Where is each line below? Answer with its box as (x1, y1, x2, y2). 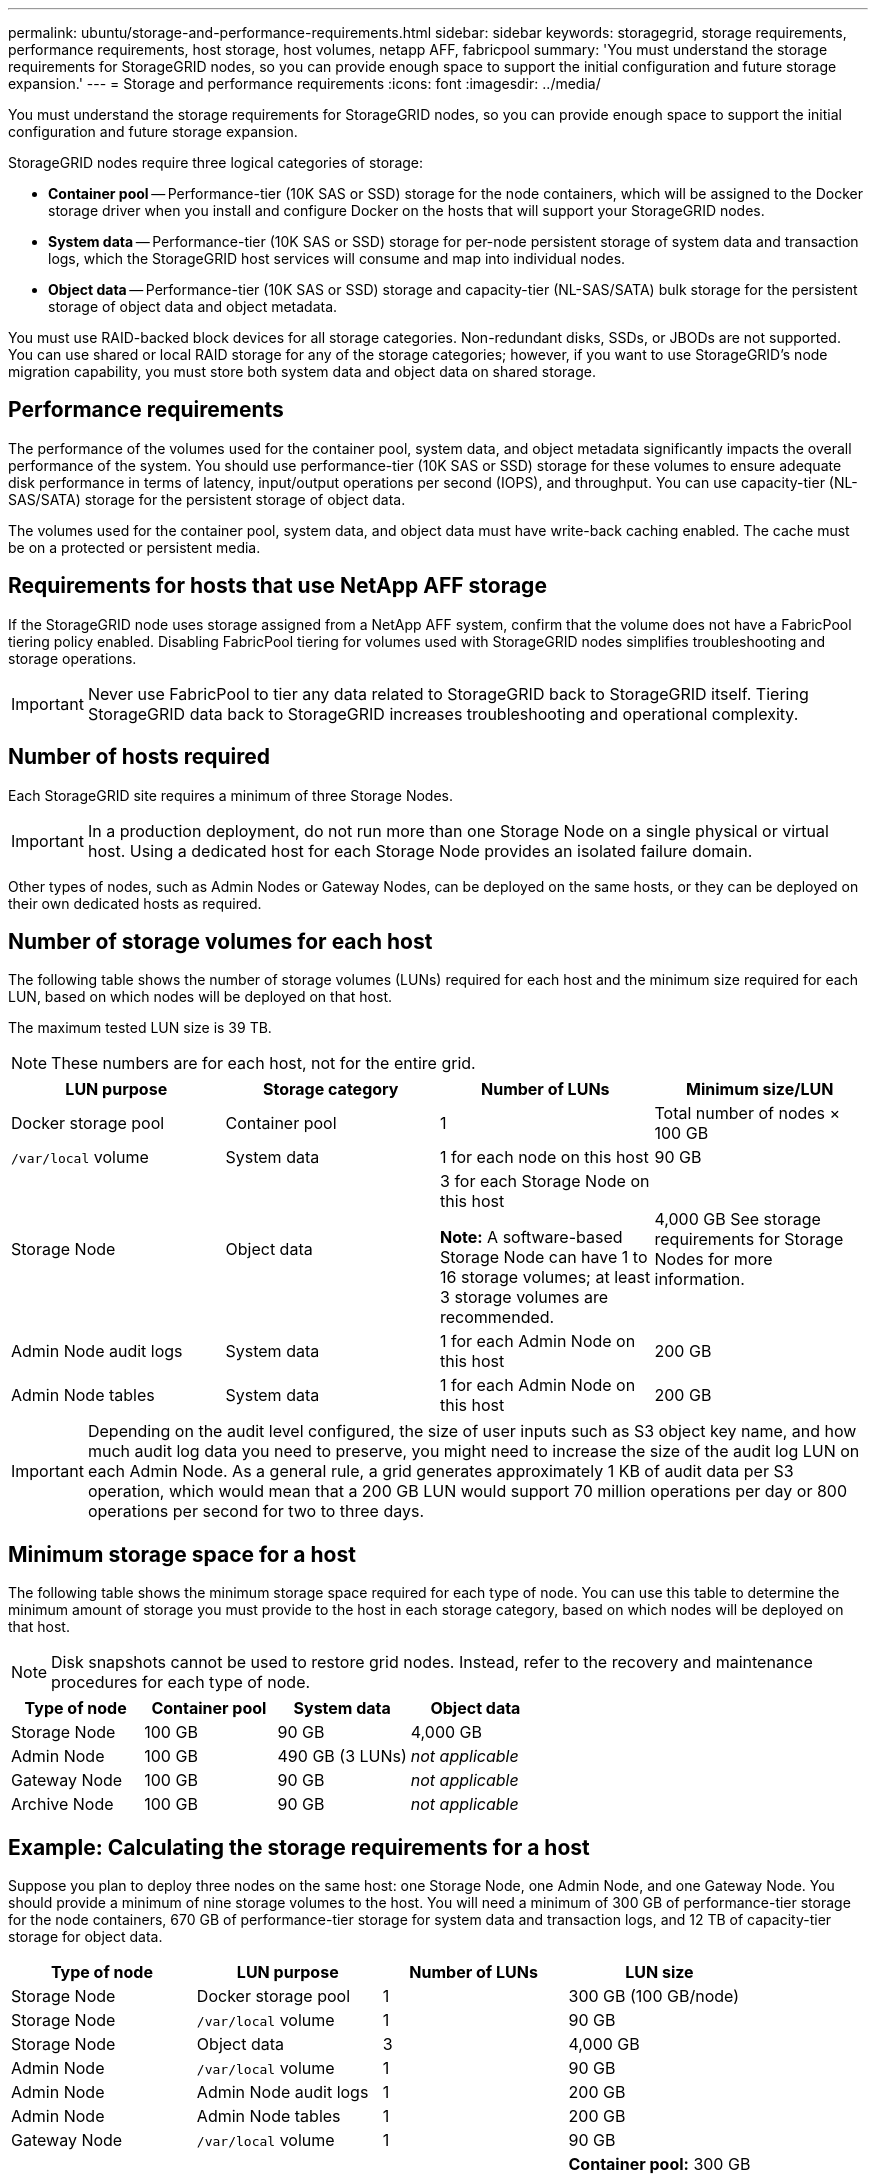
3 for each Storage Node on (440, 1171, 650, 1192)
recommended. (440, 1307, 555, 1328)
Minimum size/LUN (686, 1079, 834, 1100)
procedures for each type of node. (51, 1672, 311, 1693)
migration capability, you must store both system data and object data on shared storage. (8, 363, 596, 380)
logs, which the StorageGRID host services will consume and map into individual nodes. (48, 250, 626, 267)
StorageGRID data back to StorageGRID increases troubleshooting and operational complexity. (87, 703, 799, 724)
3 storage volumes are (440, 1287, 609, 1308)
